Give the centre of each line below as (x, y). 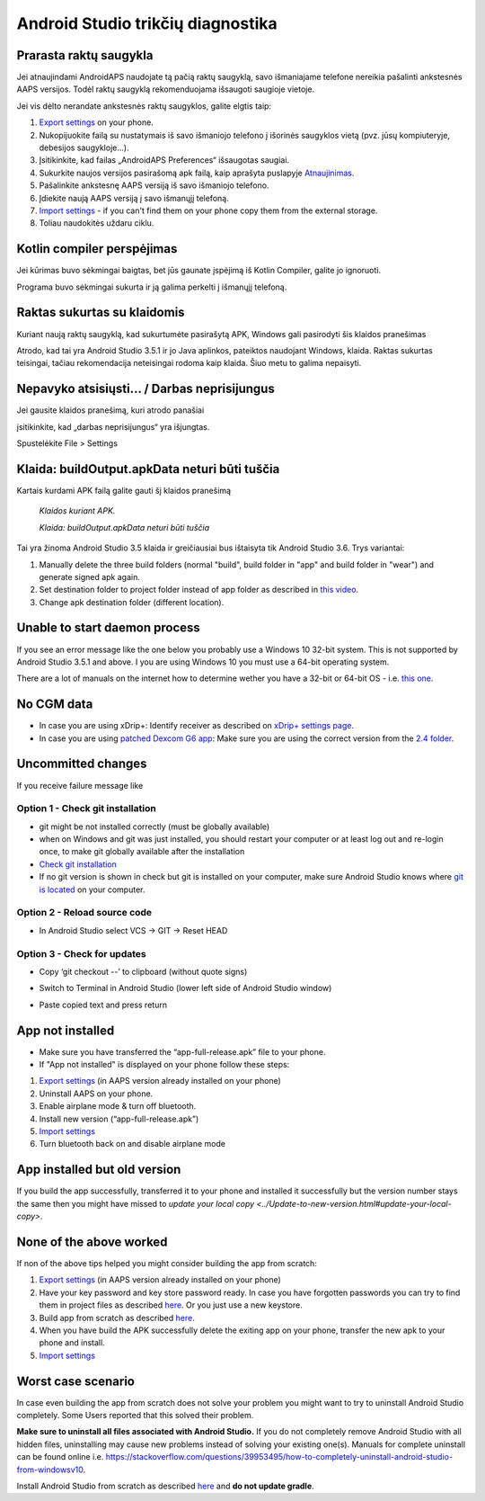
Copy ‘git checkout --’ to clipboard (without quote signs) (143, 971)
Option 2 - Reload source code (84, 913)
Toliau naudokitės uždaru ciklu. (97, 223)
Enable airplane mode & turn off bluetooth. (118, 1106)
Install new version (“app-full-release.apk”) (119, 1119)
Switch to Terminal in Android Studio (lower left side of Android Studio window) (185, 988)
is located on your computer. (92, 889)
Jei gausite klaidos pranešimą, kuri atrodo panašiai (110, 410)
